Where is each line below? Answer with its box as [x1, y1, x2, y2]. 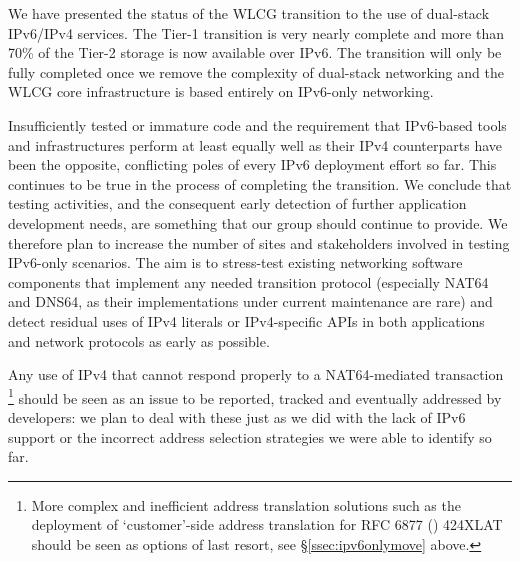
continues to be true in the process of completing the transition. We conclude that [8, 173, 512, 194]
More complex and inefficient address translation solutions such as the [31, 494, 461, 515]
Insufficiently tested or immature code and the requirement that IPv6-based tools [8, 114, 507, 135]
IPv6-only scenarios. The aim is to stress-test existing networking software [8, 252, 463, 273]
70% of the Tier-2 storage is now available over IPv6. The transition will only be [8, 42, 502, 63]
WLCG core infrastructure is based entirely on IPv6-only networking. [8, 81, 434, 102]
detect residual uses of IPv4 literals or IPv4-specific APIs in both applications [8, 310, 485, 331]
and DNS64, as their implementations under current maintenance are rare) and [8, 291, 493, 312]
